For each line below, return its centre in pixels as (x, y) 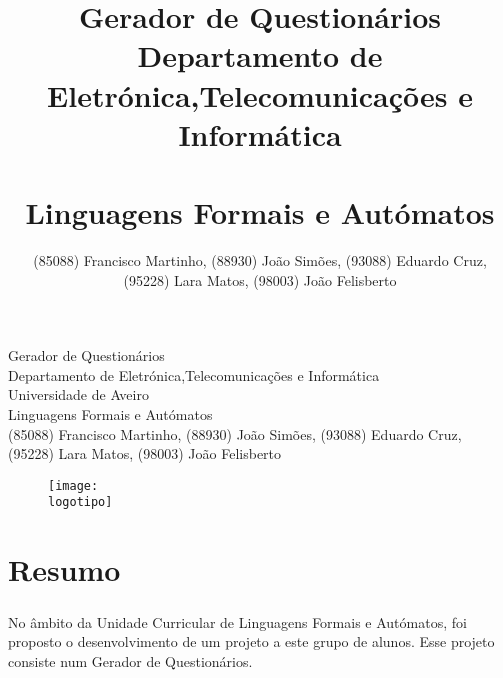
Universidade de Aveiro (78, 394)
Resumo (64, 569)
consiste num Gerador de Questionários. (130, 661)
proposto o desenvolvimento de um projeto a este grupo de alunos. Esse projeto (251, 641)
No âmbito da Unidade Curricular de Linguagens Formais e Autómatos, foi (237, 621)
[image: (73, 485)
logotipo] (80, 502)
